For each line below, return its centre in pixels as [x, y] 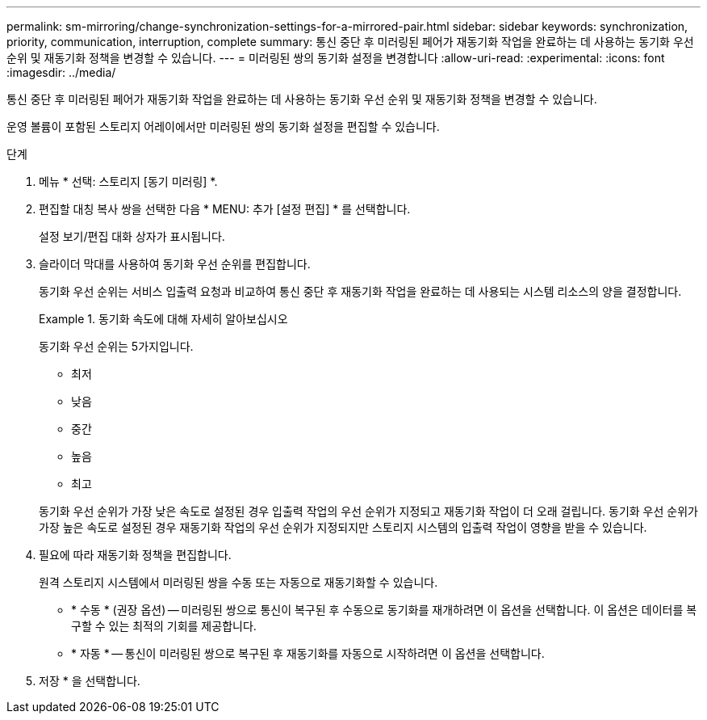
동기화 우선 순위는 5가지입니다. [116, 346]
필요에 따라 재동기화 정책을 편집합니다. [135, 555]
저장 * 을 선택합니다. [90, 681]
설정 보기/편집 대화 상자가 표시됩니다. [132, 236]
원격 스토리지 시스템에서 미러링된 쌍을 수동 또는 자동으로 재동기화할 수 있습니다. [238, 582]
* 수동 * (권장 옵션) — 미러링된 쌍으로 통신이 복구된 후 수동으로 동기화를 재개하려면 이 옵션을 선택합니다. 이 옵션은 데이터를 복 [384, 610]
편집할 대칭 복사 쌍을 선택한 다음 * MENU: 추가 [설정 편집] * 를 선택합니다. [225, 209]
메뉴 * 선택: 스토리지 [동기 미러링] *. [128, 181]
